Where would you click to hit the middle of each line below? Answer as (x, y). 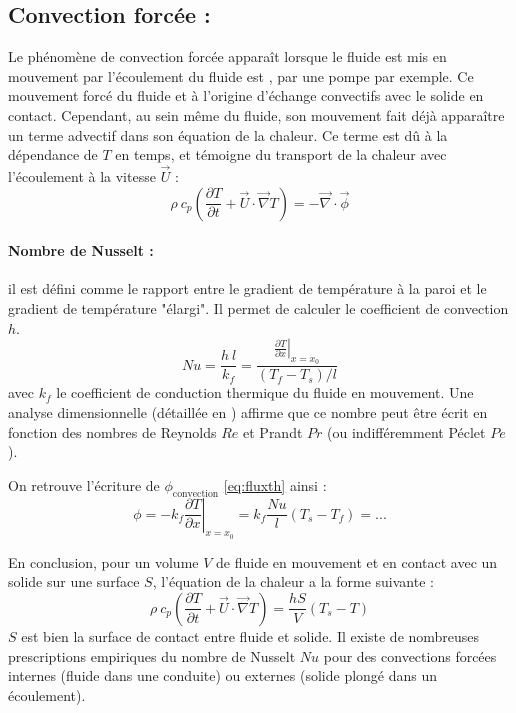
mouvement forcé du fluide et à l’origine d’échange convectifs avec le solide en (246, 95)
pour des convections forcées (410, 655)
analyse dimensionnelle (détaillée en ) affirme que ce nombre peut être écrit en (248, 411)
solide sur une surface (74, 581)
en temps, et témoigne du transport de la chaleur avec (281, 154)
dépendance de (53, 154)
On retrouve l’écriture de (84, 484)
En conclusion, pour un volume (103, 561)
